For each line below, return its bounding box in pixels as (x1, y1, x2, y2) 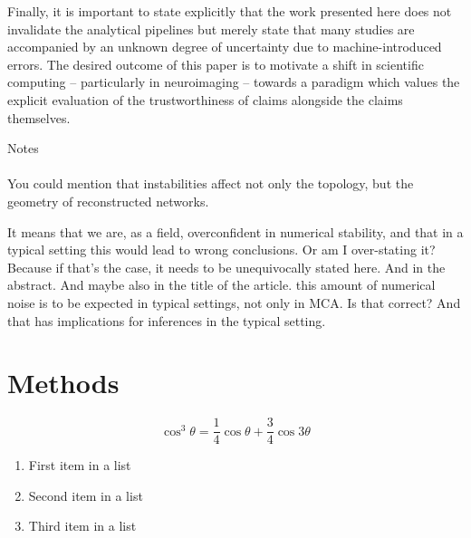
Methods (7, 364, 120, 401)
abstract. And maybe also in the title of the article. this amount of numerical (7, 275, 436, 294)
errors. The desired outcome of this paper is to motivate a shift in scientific (7, 54, 424, 73)
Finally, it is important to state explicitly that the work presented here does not (7, 2, 452, 20)
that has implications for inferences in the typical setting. (7, 311, 326, 330)
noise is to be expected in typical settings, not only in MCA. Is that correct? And (7, 293, 461, 312)
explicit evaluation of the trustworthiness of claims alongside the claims (7, 90, 403, 109)
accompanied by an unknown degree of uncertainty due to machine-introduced (7, 37, 442, 56)
